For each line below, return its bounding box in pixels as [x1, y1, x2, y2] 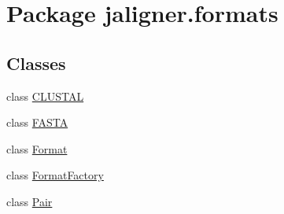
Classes [6, 50, 66, 75]
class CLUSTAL [6, 87, 84, 104]
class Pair [6, 193, 53, 209]
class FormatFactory [6, 167, 104, 183]
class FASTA [6, 114, 68, 131]
